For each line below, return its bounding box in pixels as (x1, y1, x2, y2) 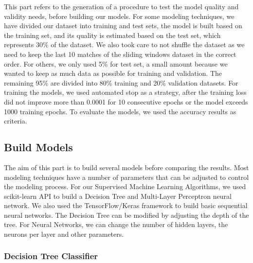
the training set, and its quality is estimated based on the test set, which (4, 30, 221, 40)
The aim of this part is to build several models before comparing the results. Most (4, 162, 249, 172)
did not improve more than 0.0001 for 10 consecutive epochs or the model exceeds (4, 96, 248, 106)
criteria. (4, 116, 27, 126)
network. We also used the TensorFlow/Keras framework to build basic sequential (4, 200, 248, 210)
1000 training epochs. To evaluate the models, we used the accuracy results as (4, 106, 236, 116)
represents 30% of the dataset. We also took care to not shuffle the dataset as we (4, 39, 245, 50)
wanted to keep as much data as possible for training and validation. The (4, 68, 222, 78)
